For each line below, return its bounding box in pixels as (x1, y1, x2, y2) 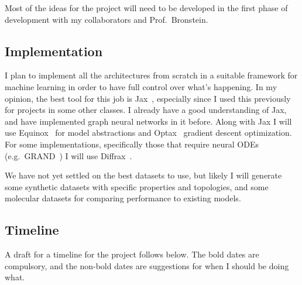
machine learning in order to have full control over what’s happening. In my (5, 80, 277, 92)
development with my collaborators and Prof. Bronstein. (5, 13, 208, 25)
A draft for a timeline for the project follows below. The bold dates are (5, 248, 259, 260)
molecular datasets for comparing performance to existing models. (5, 192, 241, 204)
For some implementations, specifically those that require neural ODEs (5, 138, 259, 150)
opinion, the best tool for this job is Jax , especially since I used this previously (5, 92, 291, 104)
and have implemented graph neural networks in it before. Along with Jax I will (5, 115, 292, 127)
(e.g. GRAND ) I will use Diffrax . (5, 149, 132, 162)
